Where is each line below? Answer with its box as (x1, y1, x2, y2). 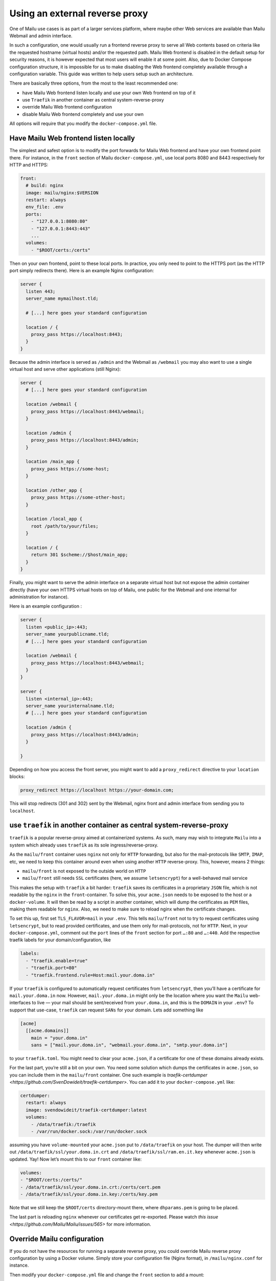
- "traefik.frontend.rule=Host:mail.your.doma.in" (26, 972, 155, 978)
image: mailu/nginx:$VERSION (26, 190, 99, 196)
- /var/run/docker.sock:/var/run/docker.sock (31, 1129, 147, 1134)
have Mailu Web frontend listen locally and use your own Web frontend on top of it (22, 90, 196, 96)
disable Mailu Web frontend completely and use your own (22, 111, 144, 117)
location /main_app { (26, 459, 80, 465)
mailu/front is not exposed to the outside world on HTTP (22, 867, 146, 874)
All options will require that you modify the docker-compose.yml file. (9, 120, 157, 127)
